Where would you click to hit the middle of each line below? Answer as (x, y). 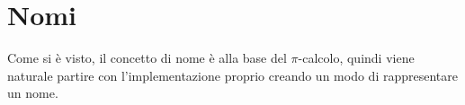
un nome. (33, 93)
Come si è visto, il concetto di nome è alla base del (147, 58)
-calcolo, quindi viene (356, 58)
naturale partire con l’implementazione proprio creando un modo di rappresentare (232, 75)
